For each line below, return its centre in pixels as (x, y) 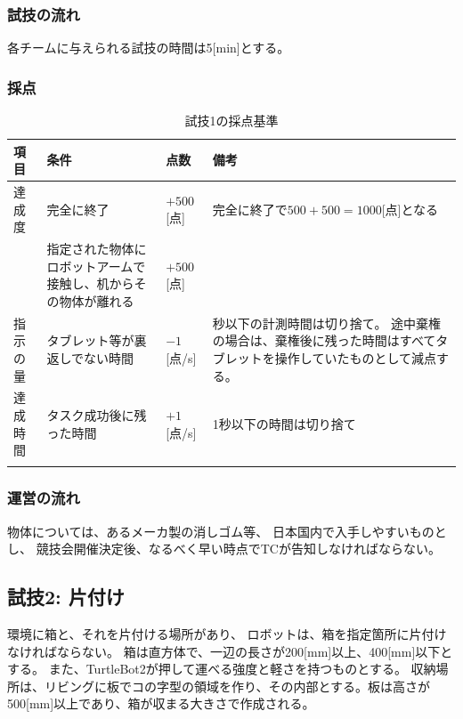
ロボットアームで (96, 266)
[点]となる (410, 209)
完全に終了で (250, 209)
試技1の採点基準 (231, 121)
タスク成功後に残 (97, 414)
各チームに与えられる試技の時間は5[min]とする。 (149, 48)
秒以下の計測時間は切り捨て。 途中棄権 (327, 323)
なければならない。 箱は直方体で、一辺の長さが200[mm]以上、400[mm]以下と (230, 651)
